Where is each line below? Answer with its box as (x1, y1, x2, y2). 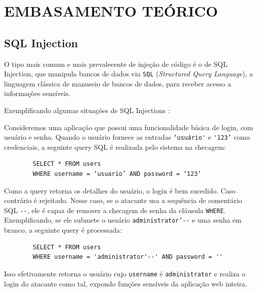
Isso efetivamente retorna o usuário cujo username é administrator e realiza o (4, 268, 245, 278)
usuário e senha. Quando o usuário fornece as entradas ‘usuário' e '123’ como (4, 132, 250, 142)
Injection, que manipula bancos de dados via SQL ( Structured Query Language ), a (4, 68, 253, 79)
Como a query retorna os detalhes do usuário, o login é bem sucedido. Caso (4, 185, 236, 196)
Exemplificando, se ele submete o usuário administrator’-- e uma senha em (4, 215, 241, 225)
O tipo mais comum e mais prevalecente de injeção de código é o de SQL (4, 58, 227, 69)
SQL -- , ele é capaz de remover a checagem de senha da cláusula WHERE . (4, 205, 226, 215)
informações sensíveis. (4, 88, 71, 99)
